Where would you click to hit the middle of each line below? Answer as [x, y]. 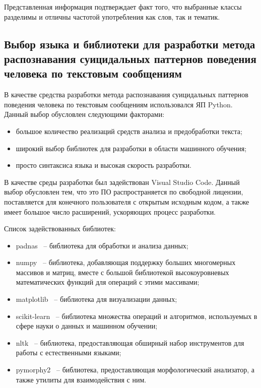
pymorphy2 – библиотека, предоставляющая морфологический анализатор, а [135, 370]
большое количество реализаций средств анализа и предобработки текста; [129, 131]
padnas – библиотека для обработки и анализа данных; [102, 245]
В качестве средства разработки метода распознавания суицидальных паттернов [126, 94]
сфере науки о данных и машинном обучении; [87, 326]
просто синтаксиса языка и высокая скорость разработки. [104, 165]
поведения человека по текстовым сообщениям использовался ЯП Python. [118, 104]
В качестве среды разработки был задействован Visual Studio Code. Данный [122, 182]
